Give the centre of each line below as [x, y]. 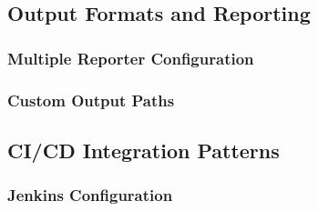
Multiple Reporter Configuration [131, 58]
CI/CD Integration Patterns [144, 150]
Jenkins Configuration [90, 195]
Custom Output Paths [91, 100]
